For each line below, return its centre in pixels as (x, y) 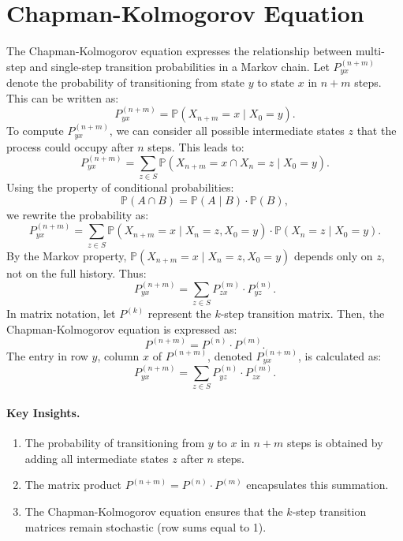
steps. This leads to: (196, 146)
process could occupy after (70, 146)
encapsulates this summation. (317, 485)
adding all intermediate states (97, 458)
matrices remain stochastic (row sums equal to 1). (146, 526)
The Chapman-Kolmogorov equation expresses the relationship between (179, 51)
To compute (35, 131)
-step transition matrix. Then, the (302, 313)
